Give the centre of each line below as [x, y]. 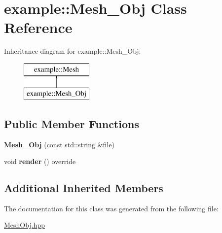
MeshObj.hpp [24, 225]
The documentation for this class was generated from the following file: [111, 208]
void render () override [40, 161]
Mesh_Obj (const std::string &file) [59, 145]
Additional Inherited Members [84, 187]
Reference [38, 27]
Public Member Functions [72, 124]
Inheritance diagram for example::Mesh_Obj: [73, 51]
